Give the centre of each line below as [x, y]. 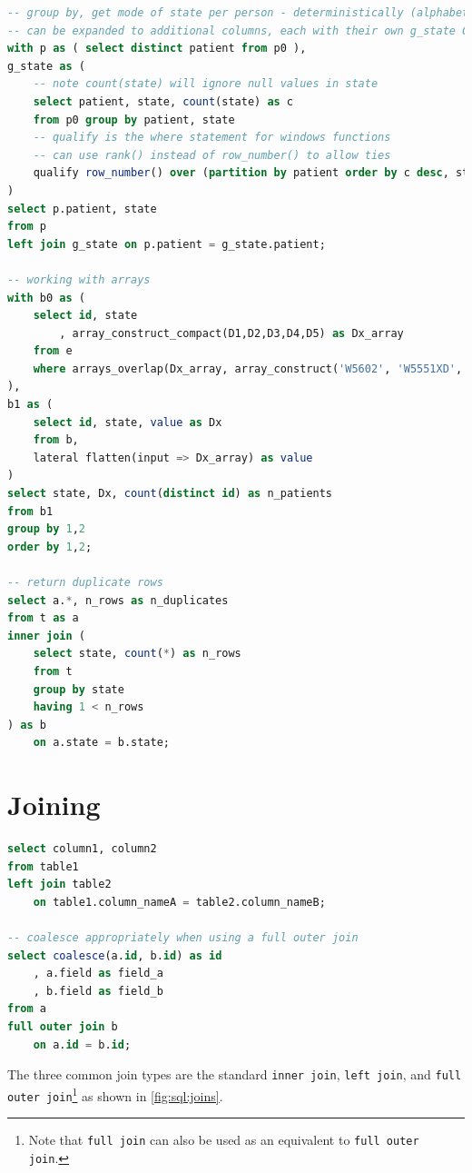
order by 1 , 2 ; [50, 547]
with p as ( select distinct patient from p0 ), [157, 49]
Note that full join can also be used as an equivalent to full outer [224, 1140]
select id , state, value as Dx [128, 422]
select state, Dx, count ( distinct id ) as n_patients [170, 494]
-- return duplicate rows [85, 582]
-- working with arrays [79, 279]
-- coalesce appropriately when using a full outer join [183, 938]
